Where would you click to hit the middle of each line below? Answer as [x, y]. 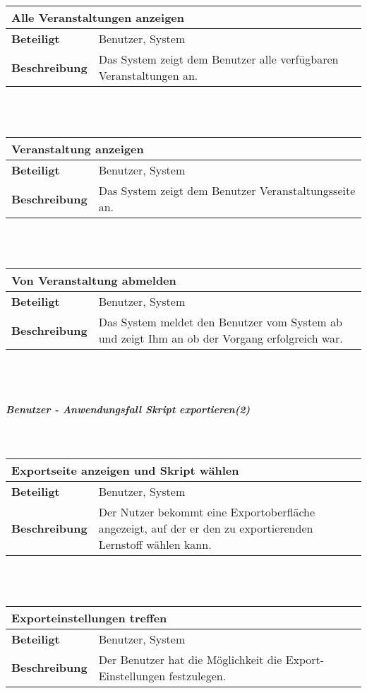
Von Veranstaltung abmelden [94, 280]
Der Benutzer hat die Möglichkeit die [190, 659]
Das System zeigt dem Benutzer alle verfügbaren [218, 59]
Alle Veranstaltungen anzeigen [98, 17]
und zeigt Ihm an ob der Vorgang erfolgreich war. [221, 338]
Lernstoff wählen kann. [155, 544]
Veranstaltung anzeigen [78, 149]
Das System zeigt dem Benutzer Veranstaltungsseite [227, 191]
